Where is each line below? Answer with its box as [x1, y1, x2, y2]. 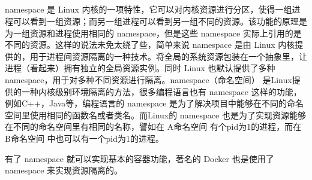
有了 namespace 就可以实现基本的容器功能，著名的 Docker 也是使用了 [5, 152, 274, 164]
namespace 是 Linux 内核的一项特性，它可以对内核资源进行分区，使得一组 [5, 3, 292, 16]
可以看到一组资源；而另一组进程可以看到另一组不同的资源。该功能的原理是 [13, 14, 307, 27]
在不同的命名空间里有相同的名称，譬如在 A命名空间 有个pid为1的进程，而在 [5, 120, 302, 133]
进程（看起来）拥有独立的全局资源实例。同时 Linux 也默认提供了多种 [5, 62, 275, 74]
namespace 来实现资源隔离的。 [5, 164, 123, 176]
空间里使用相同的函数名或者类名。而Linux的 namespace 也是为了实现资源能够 [5, 108, 306, 121]
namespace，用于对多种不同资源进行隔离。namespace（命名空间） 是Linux [5, 73, 292, 86]
